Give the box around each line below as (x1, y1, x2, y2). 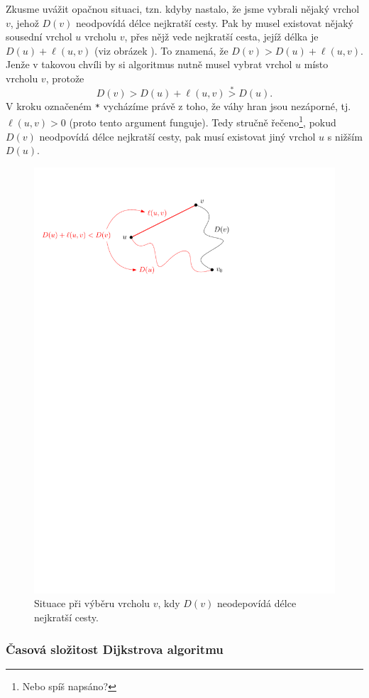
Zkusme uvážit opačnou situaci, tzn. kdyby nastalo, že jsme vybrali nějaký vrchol (6, 1, 360, 16)
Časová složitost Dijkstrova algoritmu (6, 640, 224, 658)
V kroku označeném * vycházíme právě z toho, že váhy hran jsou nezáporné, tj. (6, 98, 351, 113)
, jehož (10, 15, 39, 30)
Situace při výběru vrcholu (34, 596, 150, 611)
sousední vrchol (6, 29, 72, 44)
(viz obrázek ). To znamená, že (94, 43, 228, 58)
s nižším (327, 129, 363, 143)
